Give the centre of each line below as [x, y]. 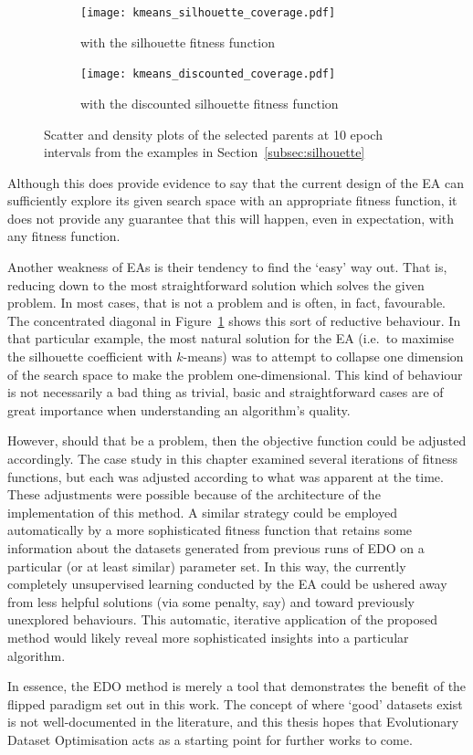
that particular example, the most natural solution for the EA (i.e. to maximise [231, 338]
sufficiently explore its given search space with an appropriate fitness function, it [232, 200]
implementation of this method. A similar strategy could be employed [202, 512]
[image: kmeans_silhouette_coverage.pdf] [208, 13]
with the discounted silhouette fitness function [210, 103]
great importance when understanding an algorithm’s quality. [179, 409]
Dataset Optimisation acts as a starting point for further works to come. [210, 739]
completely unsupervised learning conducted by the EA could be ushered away [227, 584]
